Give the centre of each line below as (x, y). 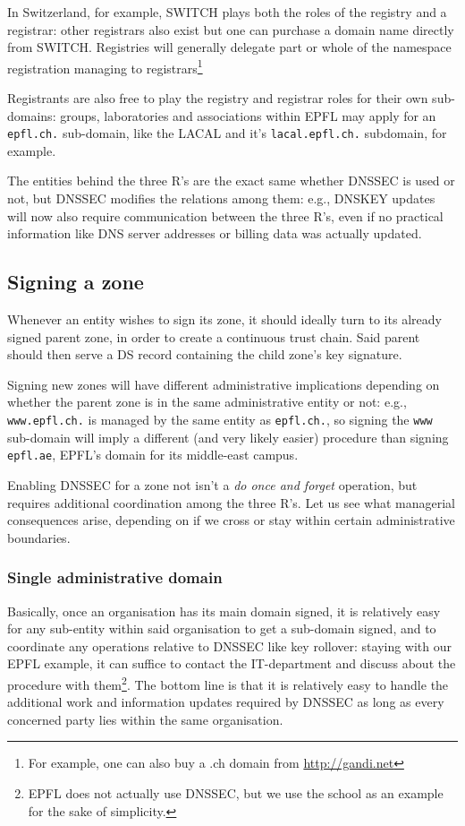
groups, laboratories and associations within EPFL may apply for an (248, 115)
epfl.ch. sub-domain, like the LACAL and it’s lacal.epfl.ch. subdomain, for (227, 133)
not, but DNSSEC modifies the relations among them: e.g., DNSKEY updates (221, 198)
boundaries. (39, 537)
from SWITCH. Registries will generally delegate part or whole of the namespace (229, 47)
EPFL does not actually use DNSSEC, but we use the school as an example (236, 792)
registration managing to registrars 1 (105, 66)
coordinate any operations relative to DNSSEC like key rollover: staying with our (230, 645)
